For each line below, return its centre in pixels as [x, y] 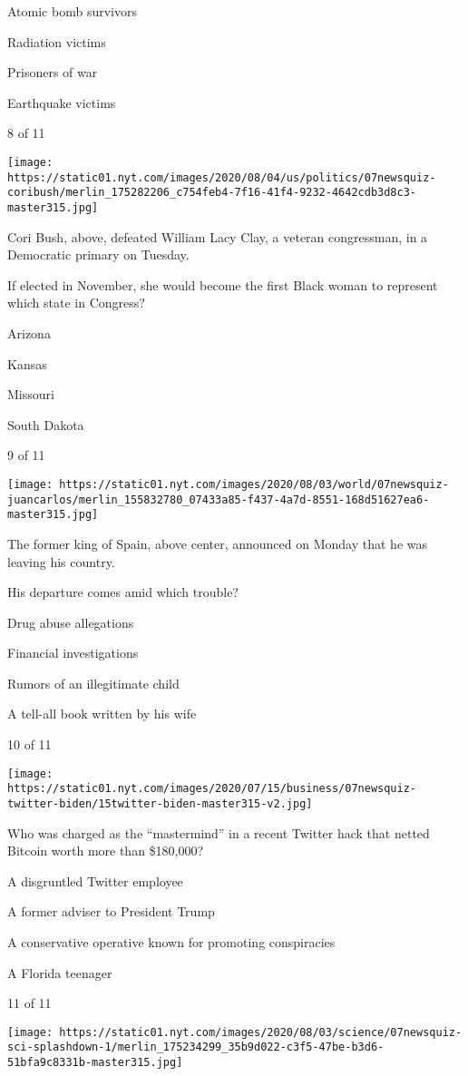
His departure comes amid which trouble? [123, 592]
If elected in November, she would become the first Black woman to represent [223, 284]
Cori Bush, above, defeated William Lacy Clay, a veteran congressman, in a [218, 236]
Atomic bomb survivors [72, 11]
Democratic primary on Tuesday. [98, 254]
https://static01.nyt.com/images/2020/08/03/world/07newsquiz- [254, 484]
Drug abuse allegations [71, 622]
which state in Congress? [76, 303]
